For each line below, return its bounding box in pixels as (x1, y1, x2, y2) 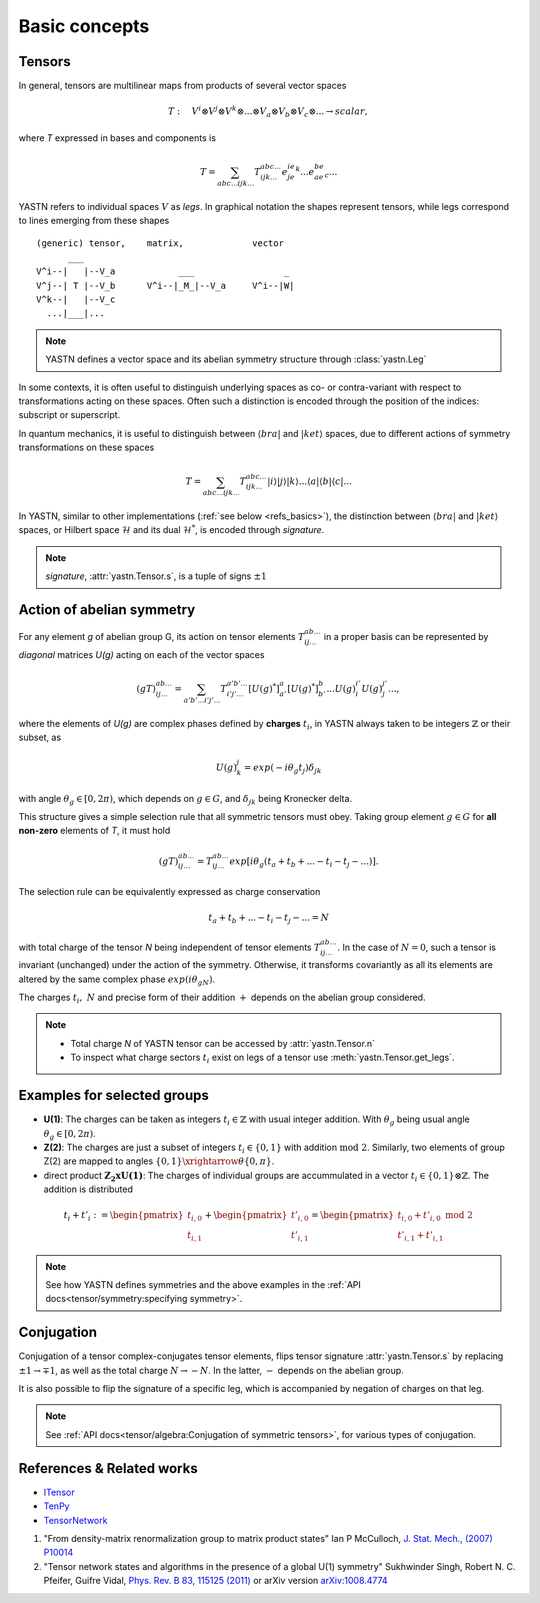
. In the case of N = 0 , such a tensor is (336, 941, 497, 953)
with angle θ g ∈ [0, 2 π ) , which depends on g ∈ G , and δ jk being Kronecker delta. (18, 792, 353, 807)
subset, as (18, 731, 62, 744)
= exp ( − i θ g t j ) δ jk (243, 762, 322, 775)
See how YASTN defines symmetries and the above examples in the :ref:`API (45, 1279, 362, 1290)
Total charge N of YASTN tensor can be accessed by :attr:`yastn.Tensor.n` (70, 1037, 375, 1049)
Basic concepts (18, 15, 150, 37)
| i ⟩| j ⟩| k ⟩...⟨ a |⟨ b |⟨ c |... (266, 476, 352, 487)
